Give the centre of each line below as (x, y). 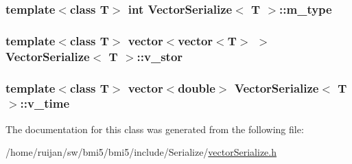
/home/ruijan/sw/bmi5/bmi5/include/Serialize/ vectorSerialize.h (141, 152)
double (197, 87)
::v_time (45, 103)
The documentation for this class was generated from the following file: (155, 129)
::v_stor (160, 56)
